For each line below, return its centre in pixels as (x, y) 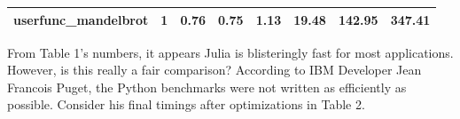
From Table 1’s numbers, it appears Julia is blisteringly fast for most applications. (230, 52)
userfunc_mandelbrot (81, 19)
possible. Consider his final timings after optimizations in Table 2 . (186, 104)
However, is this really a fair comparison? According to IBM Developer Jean (214, 70)
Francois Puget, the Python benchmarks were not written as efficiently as (207, 87)
